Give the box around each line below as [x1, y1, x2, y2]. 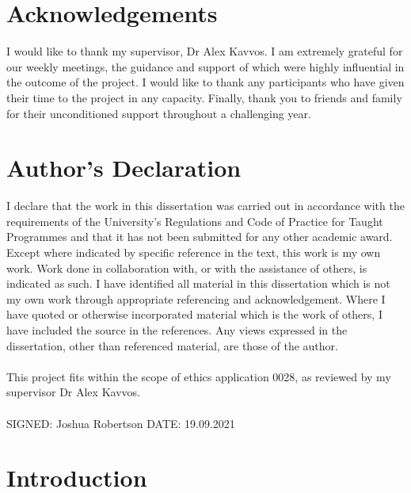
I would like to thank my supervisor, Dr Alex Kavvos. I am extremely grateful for [6, 43, 403, 59]
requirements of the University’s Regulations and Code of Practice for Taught [6, 212, 383, 229]
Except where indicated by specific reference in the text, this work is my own [6, 244, 381, 260]
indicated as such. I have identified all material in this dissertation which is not [6, 275, 390, 292]
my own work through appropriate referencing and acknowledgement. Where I [6, 290, 386, 307]
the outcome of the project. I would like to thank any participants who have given [6, 74, 405, 90]
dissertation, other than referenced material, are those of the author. [6, 337, 338, 354]
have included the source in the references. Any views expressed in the [6, 321, 348, 338]
